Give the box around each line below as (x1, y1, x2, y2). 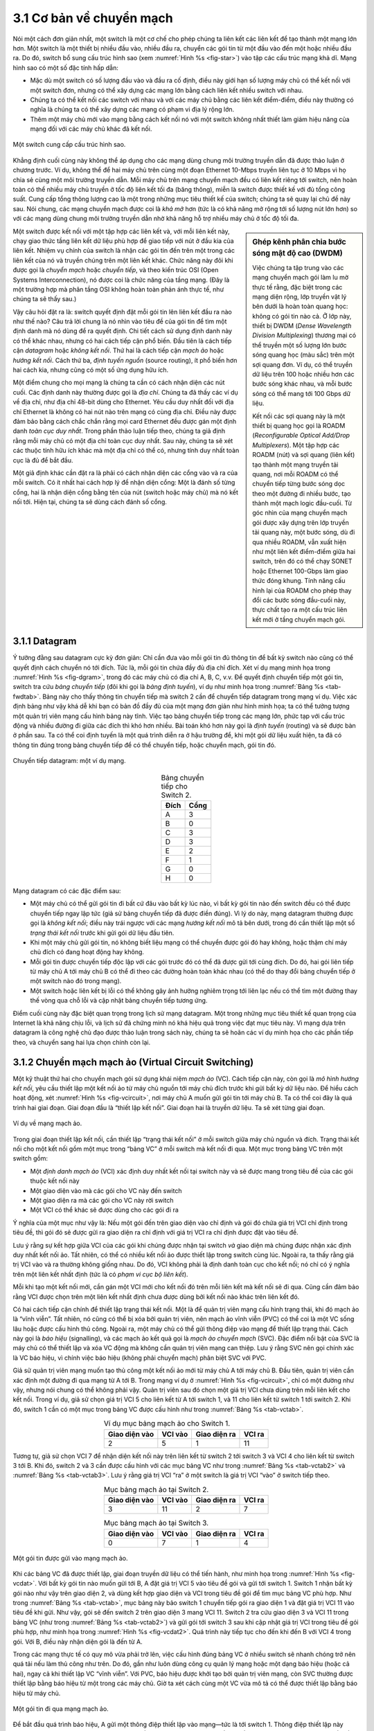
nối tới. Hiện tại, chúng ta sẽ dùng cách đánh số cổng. (12, 498, 168, 506)
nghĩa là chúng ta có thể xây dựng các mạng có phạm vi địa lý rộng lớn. (30, 105, 235, 114)
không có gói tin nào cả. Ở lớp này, (252, 312, 352, 320)
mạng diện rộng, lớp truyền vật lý (252, 292, 347, 301)
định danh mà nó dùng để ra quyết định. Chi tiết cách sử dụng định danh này (12, 327, 232, 335)
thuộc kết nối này (30, 1177, 80, 1185)
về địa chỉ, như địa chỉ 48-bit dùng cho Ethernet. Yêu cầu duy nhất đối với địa (12, 398, 234, 406)
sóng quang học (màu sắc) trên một (252, 350, 355, 359)
